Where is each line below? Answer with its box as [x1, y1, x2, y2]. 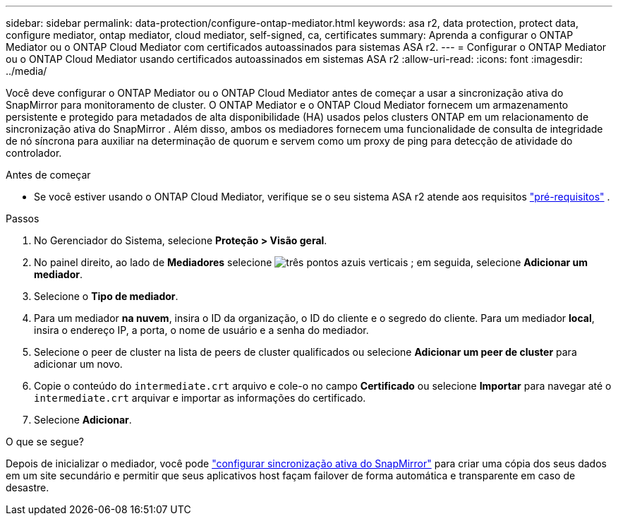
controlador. [6, 147, 62, 159]
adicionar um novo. [34, 358, 123, 370]
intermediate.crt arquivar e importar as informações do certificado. [34, 392, 366, 404]
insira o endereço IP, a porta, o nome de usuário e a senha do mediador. [34, 324, 369, 336]
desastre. [6, 481, 49, 493]
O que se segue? [6, 436, 84, 448]
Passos [6, 212, 40, 224]
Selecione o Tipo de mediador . [34, 290, 178, 302]
